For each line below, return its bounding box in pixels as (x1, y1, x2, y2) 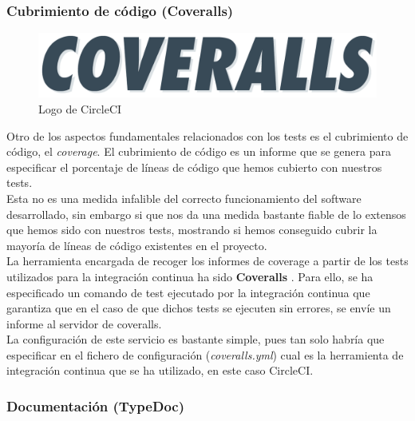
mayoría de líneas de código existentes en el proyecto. (6, 236, 267, 253)
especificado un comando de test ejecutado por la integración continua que (6, 284, 370, 300)
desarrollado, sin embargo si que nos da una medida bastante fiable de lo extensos (6, 205, 406, 222)
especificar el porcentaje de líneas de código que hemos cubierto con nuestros (6, 158, 382, 175)
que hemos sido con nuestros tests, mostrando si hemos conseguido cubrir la (6, 221, 377, 238)
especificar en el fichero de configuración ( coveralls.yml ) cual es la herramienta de (6, 346, 404, 363)
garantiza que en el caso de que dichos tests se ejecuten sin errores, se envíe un (6, 300, 391, 316)
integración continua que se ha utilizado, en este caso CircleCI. (6, 362, 314, 379)
